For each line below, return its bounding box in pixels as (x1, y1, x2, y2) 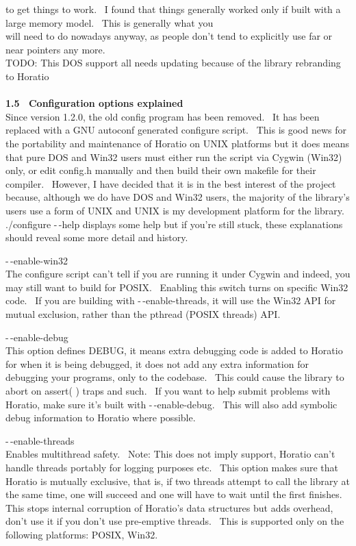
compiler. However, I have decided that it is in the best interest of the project (5, 176, 336, 190)
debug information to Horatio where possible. (5, 410, 196, 425)
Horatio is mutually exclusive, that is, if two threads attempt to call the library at (5, 473, 350, 488)
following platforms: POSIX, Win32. (5, 527, 158, 541)
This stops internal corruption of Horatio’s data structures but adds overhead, (5, 500, 333, 514)
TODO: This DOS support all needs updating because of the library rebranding (5, 55, 341, 70)
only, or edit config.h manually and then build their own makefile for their (5, 163, 316, 177)
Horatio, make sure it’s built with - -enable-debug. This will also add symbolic (5, 397, 338, 411)
